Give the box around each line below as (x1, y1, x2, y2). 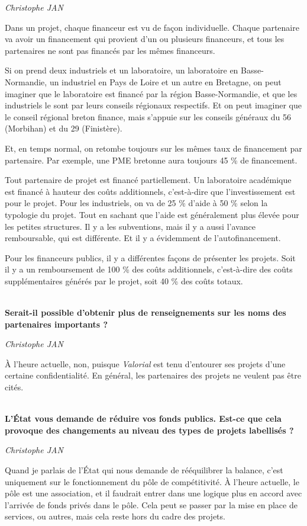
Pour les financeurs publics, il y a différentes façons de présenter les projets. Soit (5, 251, 296, 264)
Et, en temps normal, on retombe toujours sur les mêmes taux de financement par (5, 142, 302, 154)
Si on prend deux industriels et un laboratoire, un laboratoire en (5, 64, 238, 76)
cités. (5, 381, 24, 393)
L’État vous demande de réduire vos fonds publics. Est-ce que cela (5, 412, 282, 425)
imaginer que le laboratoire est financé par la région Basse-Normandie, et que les (5, 87, 298, 100)
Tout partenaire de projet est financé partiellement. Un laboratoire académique (5, 174, 292, 186)
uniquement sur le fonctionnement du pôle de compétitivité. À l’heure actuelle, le (5, 475, 299, 487)
